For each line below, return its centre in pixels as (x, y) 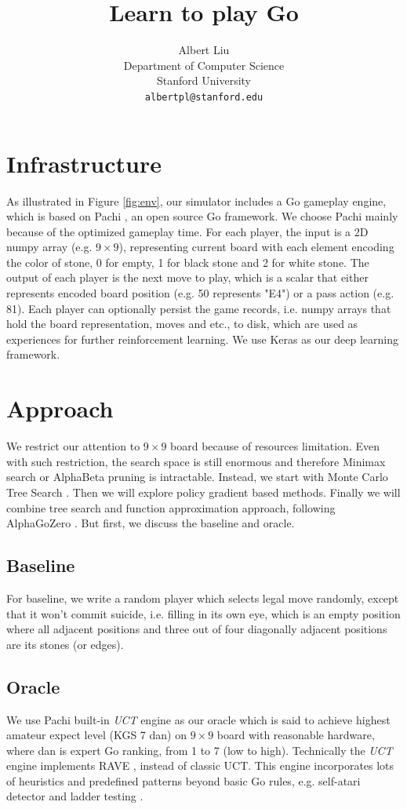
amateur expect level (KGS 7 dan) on (96, 735)
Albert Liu (204, 50)
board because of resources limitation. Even (275, 446)
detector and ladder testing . (75, 796)
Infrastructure (84, 163)
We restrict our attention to (73, 446)
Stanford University (204, 80)
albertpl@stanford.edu (204, 97)
